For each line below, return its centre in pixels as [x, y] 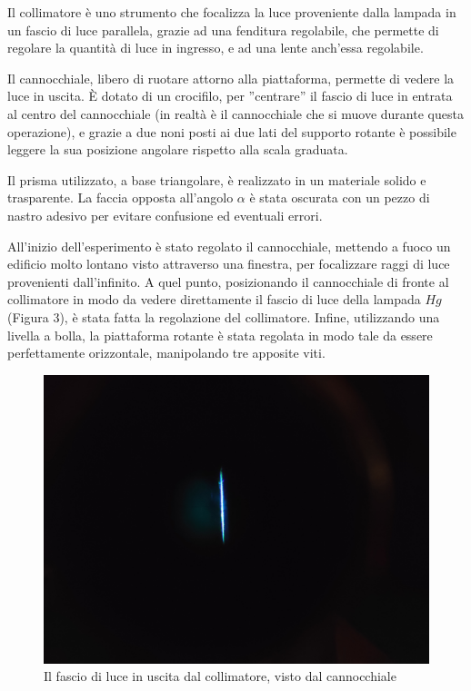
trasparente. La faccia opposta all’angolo [120, 197]
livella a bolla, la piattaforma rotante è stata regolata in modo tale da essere [220, 335]
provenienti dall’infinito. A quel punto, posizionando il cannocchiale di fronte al [228, 281]
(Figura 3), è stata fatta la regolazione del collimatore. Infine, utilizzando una [224, 316]
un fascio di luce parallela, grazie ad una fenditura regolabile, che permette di [223, 30]
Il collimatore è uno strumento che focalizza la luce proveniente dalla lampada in [232, 12]
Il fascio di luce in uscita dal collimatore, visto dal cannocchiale [220, 676]
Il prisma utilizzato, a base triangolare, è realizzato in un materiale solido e [217, 179]
